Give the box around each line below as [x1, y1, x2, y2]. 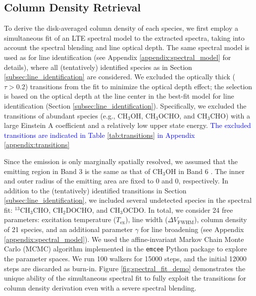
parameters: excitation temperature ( [4, 214, 116, 225]
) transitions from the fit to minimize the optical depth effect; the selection [25, 81, 253, 91]
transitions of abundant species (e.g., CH [4, 110, 128, 120]
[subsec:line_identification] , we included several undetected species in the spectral [4, 195, 252, 205]
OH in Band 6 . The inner [165, 166, 245, 176]
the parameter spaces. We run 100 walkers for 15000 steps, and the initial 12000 [4, 253, 247, 263]
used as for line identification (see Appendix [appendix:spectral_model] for [4, 52, 231, 62]
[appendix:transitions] [4, 139, 70, 150]
